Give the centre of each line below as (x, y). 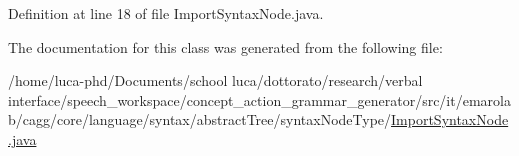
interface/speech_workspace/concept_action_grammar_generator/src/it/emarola (259, 99)
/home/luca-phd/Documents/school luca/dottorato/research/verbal (215, 80)
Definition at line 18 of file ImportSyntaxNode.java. (166, 13)
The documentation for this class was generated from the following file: (225, 46)
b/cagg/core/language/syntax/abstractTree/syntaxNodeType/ (200, 119)
